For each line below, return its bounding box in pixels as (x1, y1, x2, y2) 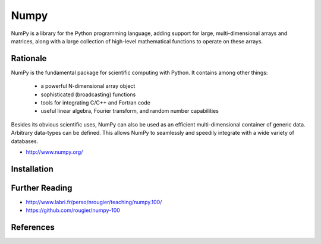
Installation (11, 164, 53, 174)
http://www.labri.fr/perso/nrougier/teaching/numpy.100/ (26, 198, 162, 205)
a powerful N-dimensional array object (40, 83, 136, 90)
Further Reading (11, 183, 73, 193)
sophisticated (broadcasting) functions (40, 91, 136, 98)
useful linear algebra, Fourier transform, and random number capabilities (40, 107, 219, 115)
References (11, 223, 55, 233)
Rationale (11, 53, 47, 64)
